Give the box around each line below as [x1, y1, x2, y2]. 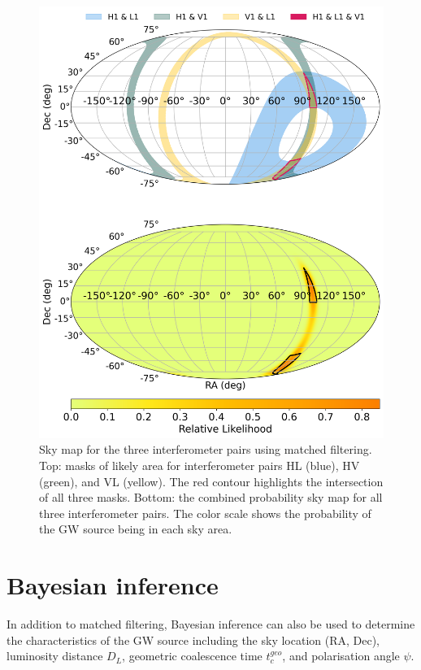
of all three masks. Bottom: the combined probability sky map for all [39, 489, 383, 506]
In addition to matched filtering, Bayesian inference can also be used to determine [7, 616, 415, 633]
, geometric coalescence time [122, 647, 263, 664]
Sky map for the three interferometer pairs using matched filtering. [39, 441, 372, 458]
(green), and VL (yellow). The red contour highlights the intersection [39, 472, 384, 489]
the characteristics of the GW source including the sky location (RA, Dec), [7, 631, 380, 648]
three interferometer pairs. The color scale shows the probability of [39, 504, 371, 521]
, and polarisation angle [282, 647, 400, 664]
